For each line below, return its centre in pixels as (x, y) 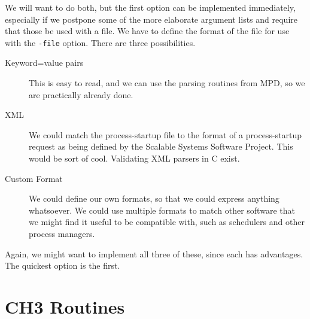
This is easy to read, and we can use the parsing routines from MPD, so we (167, 83)
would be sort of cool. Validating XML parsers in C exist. (134, 158)
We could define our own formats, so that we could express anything (154, 198)
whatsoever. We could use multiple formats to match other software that (162, 210)
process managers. (62, 233)
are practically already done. (81, 94)
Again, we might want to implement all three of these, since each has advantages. (154, 253)
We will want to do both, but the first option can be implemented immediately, (150, 7)
